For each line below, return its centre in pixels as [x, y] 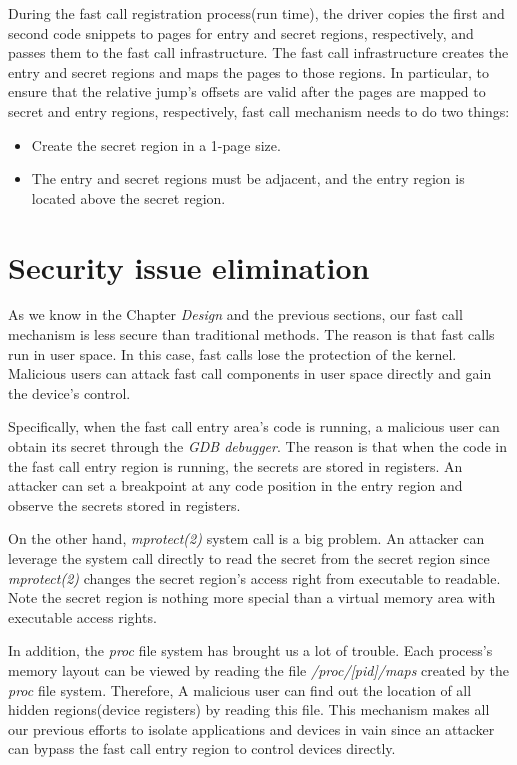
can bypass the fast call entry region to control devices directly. [202, 748]
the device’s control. [69, 392]
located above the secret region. [128, 197]
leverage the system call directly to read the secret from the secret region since [249, 558]
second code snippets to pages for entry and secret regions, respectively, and [241, 32]
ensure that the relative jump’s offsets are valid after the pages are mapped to [247, 91]
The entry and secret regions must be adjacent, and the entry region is [248, 178]
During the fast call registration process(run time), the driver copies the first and [256, 13]
